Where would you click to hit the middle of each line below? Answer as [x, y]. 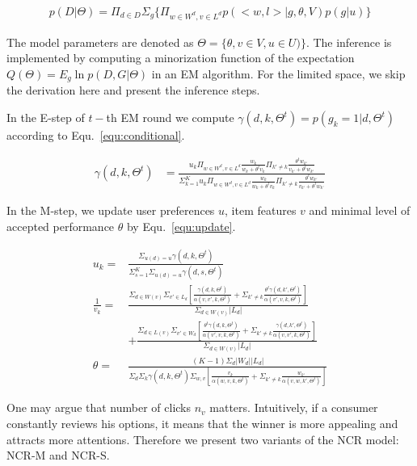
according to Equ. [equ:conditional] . [96, 135]
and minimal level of [360, 210]
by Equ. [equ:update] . [181, 227]
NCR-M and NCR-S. [58, 455]
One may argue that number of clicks [99, 407]
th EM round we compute [170, 118]
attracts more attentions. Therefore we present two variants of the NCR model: [203, 439]
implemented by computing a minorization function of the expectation [181, 58]
